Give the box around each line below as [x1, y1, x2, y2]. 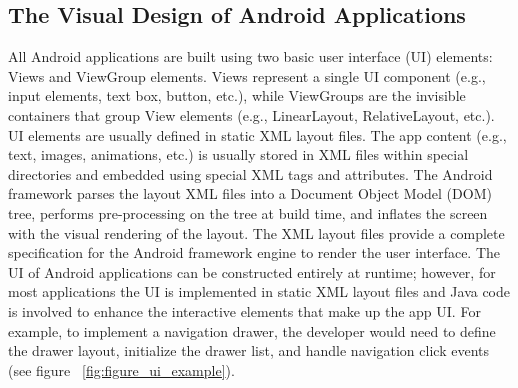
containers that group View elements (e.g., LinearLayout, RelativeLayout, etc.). [8, 104, 495, 125]
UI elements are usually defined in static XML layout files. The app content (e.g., [8, 124, 507, 145]
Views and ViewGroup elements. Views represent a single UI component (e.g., [8, 65, 486, 86]
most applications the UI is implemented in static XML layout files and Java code [8, 281, 511, 302]
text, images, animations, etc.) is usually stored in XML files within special [8, 144, 469, 165]
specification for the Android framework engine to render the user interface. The [8, 242, 501, 263]
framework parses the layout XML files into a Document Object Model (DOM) [8, 183, 492, 204]
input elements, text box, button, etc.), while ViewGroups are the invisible [8, 85, 466, 106]
